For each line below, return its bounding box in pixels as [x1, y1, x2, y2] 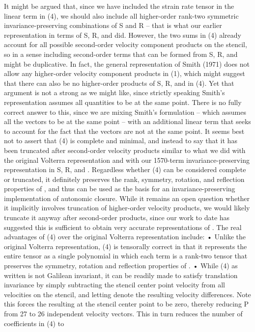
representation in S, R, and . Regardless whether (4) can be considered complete [4, 164, 246, 175]
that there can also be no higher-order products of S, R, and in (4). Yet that [4, 77, 234, 88]
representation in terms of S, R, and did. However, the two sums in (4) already [4, 29, 241, 40]
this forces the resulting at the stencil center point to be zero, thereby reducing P [4, 299, 249, 309]
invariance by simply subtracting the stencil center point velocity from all [4, 280, 225, 290]
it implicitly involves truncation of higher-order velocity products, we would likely [4, 203, 250, 213]
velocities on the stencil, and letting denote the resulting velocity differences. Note [4, 289, 251, 299]
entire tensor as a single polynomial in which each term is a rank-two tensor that [4, 251, 248, 261]
